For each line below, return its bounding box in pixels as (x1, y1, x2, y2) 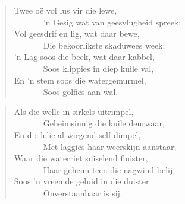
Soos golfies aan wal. (43, 85, 118, 98)
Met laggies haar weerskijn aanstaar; (43, 140, 177, 152)
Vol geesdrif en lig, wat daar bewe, (14, 27, 140, 40)
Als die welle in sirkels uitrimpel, (14, 105, 134, 117)
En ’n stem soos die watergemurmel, (14, 74, 146, 86)
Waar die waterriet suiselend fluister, (14, 152, 148, 164)
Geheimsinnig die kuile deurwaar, (43, 117, 165, 129)
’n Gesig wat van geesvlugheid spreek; (43, 15, 181, 28)
